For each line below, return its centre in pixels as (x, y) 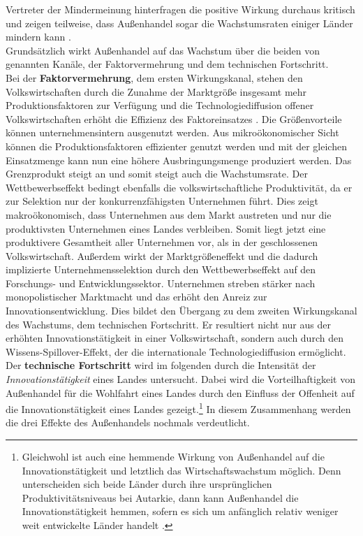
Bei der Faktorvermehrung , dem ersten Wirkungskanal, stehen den (154, 77)
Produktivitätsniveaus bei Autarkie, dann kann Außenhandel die (160, 497)
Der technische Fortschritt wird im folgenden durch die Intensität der (161, 365)
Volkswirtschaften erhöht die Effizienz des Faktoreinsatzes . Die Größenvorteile (174, 118)
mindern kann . (38, 37)
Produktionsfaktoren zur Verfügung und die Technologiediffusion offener (160, 105)
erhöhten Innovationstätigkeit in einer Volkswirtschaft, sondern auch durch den (175, 338)
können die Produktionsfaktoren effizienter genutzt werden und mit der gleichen (176, 146)
